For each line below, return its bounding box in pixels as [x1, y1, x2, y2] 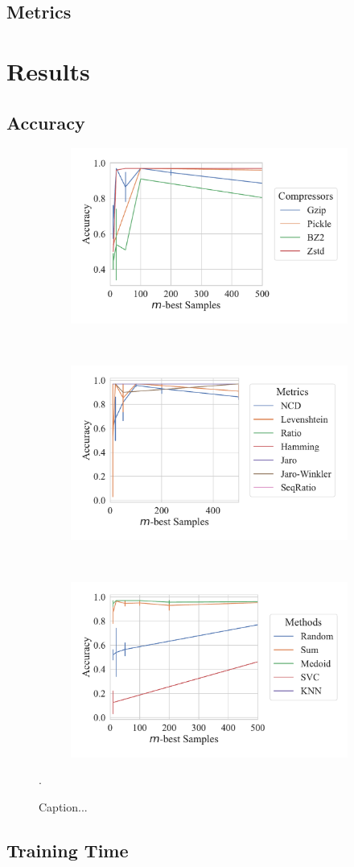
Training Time [6, 837, 129, 862]
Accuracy [6, 109, 85, 134]
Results [6, 54, 90, 87]
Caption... [39, 798, 88, 815]
